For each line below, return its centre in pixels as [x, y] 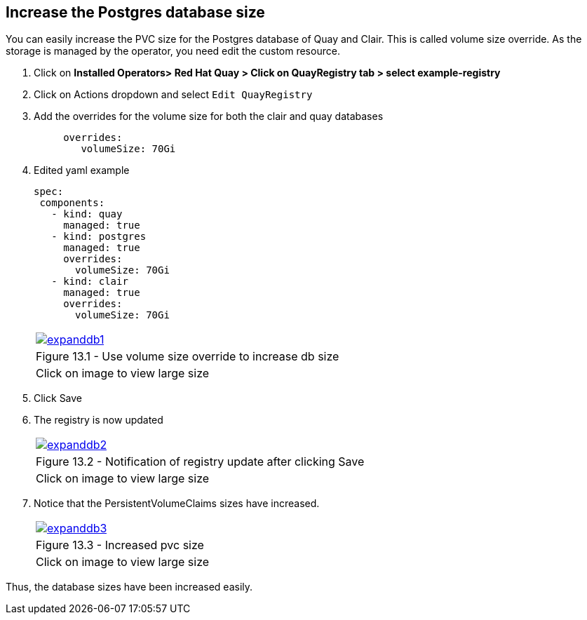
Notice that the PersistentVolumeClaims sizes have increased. [177, 504]
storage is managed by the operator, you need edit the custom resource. [173, 51]
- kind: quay [87, 214]
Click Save [58, 398]
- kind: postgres [99, 237]
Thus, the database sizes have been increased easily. [129, 587]
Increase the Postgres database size [135, 12]
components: [72, 203]
